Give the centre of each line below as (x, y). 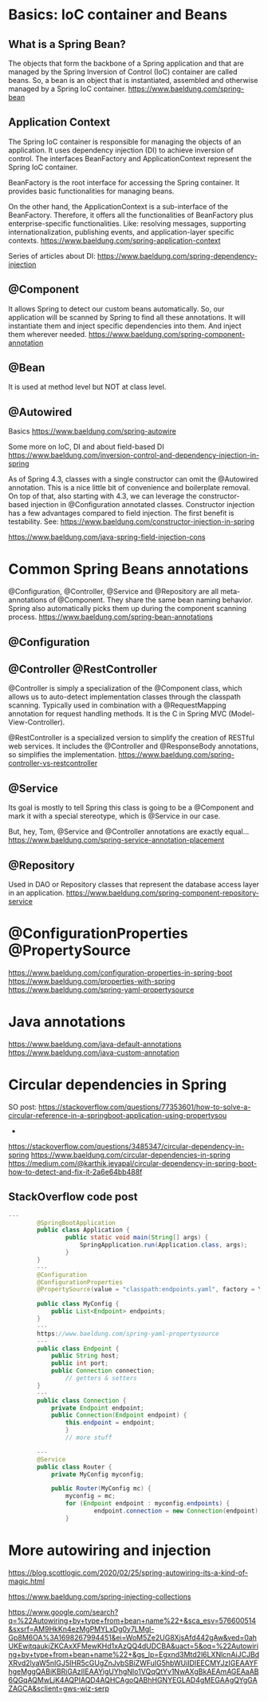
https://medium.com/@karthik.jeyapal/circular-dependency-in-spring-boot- (133, 1163)
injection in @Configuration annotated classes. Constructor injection (143, 505)
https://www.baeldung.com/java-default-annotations (95, 1044)
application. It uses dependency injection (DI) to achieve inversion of (121, 150)
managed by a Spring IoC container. (67, 89)
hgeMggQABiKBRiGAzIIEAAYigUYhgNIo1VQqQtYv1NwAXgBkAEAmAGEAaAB (134, 1671)
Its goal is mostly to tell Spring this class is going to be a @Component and (131, 807)
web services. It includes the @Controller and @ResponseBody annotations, (134, 746)
